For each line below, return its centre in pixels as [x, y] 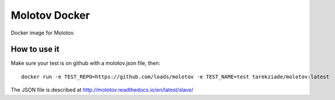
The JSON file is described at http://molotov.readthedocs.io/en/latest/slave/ [102, 90]
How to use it [35, 49]
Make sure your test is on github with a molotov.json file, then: [86, 63]
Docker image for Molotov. [43, 33]
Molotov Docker [50, 15]
